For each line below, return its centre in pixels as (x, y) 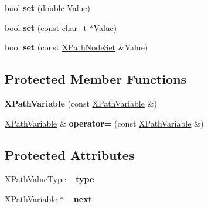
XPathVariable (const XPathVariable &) (81, 103)
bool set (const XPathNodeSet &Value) (76, 47)
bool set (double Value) (48, 8)
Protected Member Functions (96, 79)
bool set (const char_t (46, 27)
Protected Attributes (70, 154)
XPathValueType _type (50, 179)
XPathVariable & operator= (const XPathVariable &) (104, 123)
